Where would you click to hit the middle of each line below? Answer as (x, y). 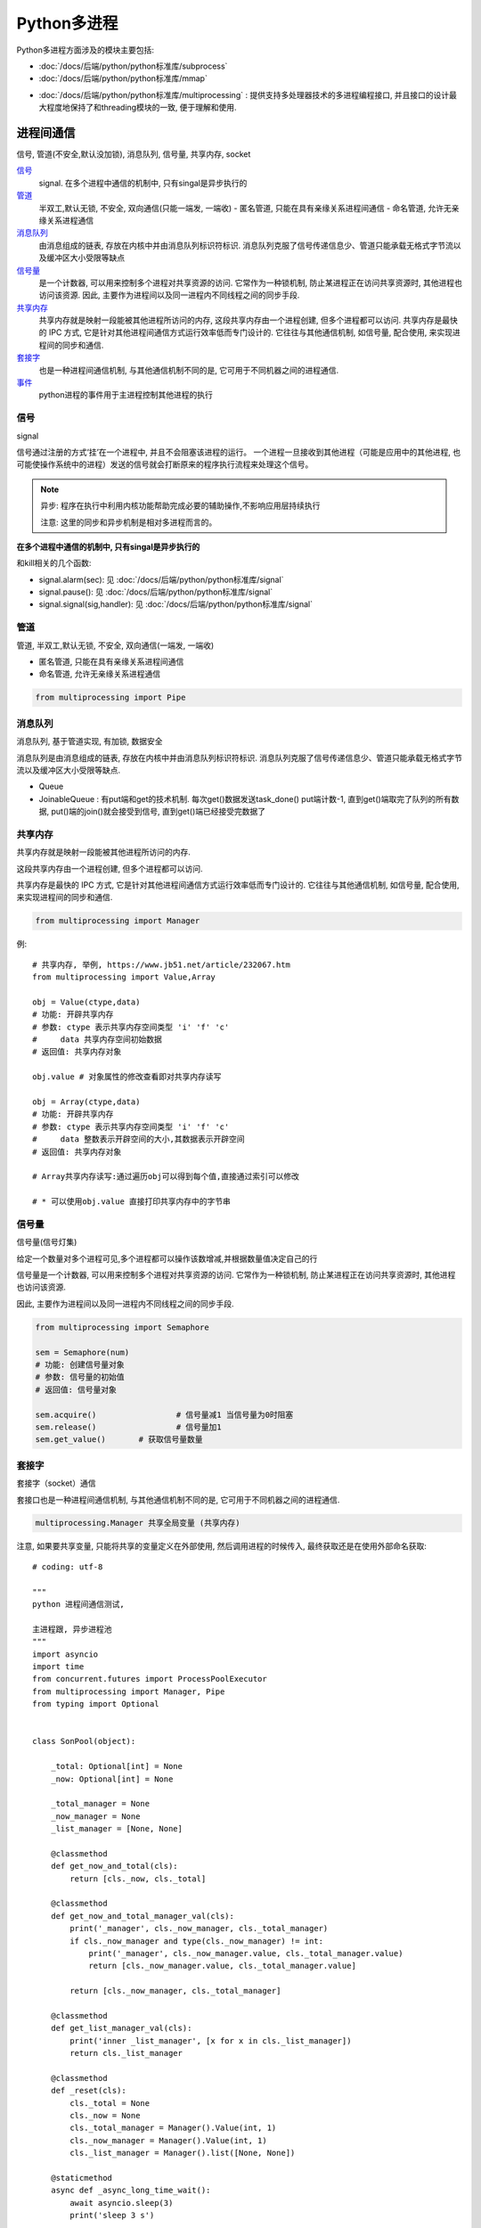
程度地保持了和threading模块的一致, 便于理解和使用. (141, 108)
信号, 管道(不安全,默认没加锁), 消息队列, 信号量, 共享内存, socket (134, 154)
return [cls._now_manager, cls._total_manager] (175, 1991)
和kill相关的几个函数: (54, 563)
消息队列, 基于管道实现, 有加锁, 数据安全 (90, 741)
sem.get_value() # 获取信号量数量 (119, 1440)
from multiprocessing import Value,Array (124, 977)
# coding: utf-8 (68, 1567)
